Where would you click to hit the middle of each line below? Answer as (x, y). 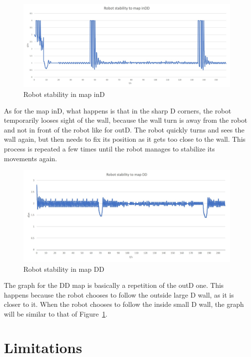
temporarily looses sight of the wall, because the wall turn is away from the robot (126, 120)
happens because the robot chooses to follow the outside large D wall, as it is (119, 294)
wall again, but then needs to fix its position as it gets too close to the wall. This (125, 139)
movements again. (30, 158)
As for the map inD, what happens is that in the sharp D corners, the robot (118, 110)
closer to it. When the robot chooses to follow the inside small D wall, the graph (124, 304)
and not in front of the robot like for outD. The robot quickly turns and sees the (124, 129)
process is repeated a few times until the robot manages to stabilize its (109, 148)
